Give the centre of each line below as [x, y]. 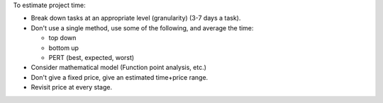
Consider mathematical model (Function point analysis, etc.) [119, 68]
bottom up [64, 48]
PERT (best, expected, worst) [91, 57]
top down [62, 38]
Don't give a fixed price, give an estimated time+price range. [120, 77]
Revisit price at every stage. [72, 87]
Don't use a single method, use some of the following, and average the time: [142, 28]
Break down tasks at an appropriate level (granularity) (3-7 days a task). [136, 18]
